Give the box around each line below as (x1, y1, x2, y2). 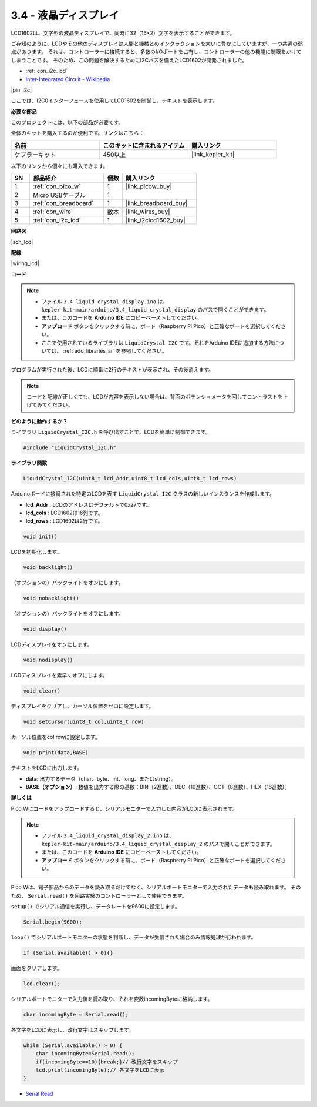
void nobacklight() (23, 595, 79, 602)
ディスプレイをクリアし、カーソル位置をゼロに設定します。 (11, 703, 154, 710)
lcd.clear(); (23, 981, 61, 987)
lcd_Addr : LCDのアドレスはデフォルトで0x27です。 (25, 501, 152, 508)
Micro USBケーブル (33, 191, 86, 199)
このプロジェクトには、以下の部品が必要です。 (11, 119, 124, 126)
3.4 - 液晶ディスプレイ (11, 9, 120, 22)
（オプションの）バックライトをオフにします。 (11, 610, 124, 617)
